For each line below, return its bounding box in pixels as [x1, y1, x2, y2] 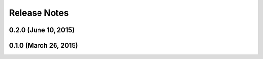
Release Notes [9, 7, 69, 18]
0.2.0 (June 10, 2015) [9, 26, 75, 34]
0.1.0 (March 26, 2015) [9, 41, 78, 50]
